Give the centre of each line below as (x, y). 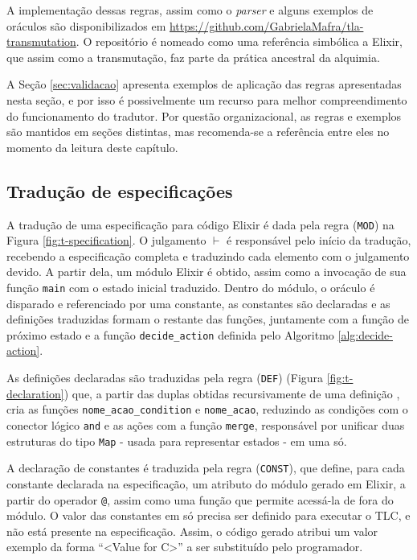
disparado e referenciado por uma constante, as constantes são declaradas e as (198, 303)
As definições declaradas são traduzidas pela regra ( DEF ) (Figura (165, 378)
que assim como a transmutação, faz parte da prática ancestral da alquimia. (193, 57)
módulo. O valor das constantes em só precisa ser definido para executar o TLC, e (208, 515)
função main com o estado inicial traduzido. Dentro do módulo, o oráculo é (191, 287)
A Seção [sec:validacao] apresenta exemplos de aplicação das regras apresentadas (204, 84)
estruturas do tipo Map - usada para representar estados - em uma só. (177, 441)
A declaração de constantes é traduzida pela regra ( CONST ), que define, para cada (206, 468)
